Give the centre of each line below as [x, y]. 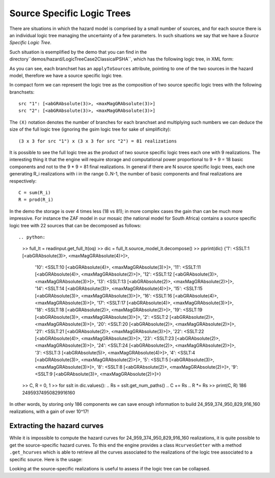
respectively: [23, 181]
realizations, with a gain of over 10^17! [49, 411]
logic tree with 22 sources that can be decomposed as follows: [75, 225]
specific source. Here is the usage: [46, 459]
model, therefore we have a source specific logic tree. [66, 75]
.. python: [32, 237]
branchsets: [22, 92]
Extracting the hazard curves [57, 426]
